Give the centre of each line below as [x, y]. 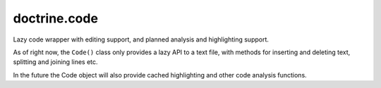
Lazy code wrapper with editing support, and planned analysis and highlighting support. [141, 39]
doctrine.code [56, 18]
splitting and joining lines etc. [55, 62]
